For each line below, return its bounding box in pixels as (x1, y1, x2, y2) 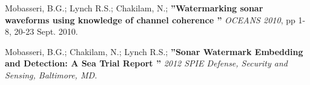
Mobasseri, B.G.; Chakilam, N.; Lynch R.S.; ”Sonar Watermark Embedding (5, 45, 303, 57)
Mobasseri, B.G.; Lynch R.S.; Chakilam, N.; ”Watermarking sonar (5, 2, 263, 14)
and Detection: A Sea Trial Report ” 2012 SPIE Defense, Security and (5, 57, 288, 69)
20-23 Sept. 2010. (14, 25, 78, 38)
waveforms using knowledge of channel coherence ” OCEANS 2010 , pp (5, 13, 295, 26)
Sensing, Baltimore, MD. (5, 68, 97, 81)
